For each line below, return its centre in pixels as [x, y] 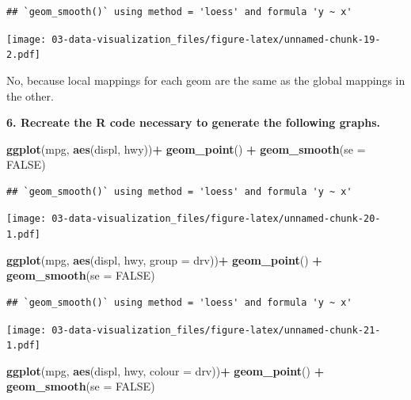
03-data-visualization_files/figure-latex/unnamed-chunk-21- [216, 330]
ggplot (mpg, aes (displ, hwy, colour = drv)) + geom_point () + [166, 370]
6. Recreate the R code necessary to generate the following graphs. [193, 122]
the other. [30, 95]
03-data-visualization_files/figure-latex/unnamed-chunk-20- [216, 219]
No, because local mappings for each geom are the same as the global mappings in [206, 80]
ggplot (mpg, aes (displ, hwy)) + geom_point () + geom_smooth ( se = [186, 149]
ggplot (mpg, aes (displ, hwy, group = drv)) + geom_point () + [164, 259]
